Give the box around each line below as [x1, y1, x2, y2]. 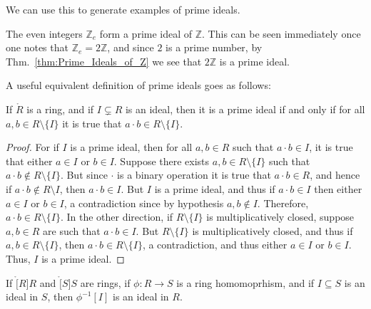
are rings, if [80, 275, 131, 290]
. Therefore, [257, 195, 309, 210]
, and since [107, 40, 154, 55]
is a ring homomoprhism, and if [176, 275, 315, 290]
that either [6, 153, 53, 168]
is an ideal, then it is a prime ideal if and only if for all [125, 101, 365, 116]
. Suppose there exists [113, 153, 210, 168]
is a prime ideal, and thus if [154, 181, 275, 196]
